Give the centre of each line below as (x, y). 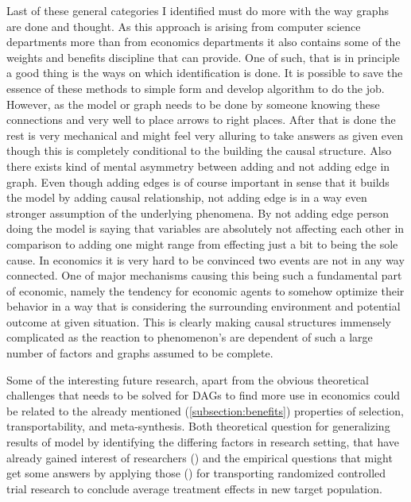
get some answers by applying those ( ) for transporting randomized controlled (196, 473)
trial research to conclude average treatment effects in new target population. (194, 488)
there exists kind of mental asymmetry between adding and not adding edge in (198, 166)
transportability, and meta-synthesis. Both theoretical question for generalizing (198, 426)
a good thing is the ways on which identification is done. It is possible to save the (205, 73)
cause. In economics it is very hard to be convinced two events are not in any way (205, 259)
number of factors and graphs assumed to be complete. (140, 353)
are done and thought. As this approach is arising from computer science (184, 26)
